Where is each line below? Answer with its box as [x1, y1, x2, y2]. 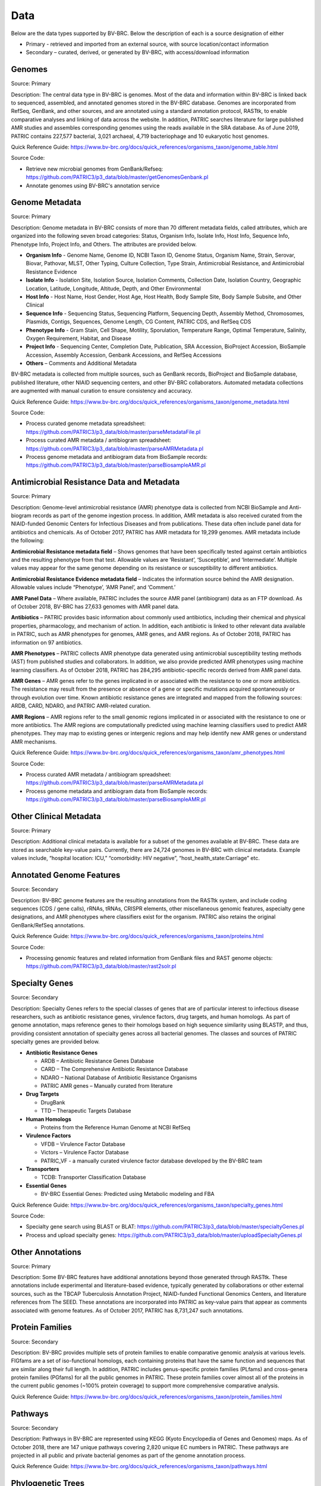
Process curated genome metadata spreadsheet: [26, 420, 146, 427]
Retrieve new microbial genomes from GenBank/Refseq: [26, 165, 163, 172]
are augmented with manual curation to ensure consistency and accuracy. [11, 387, 193, 395]
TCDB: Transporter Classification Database [40, 1174, 146, 1181]
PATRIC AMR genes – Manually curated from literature [40, 1082, 173, 1090]
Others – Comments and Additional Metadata [26, 360, 137, 367]
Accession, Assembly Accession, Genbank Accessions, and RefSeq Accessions [26, 351, 222, 358]
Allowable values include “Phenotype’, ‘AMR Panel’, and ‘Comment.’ [11, 584, 176, 591]
